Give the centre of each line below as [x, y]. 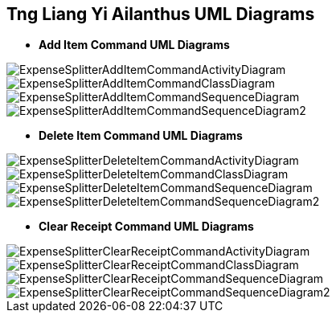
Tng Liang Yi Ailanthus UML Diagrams [161, 14]
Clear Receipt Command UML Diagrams [146, 227]
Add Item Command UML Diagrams [134, 45]
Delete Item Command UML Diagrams [141, 136]
